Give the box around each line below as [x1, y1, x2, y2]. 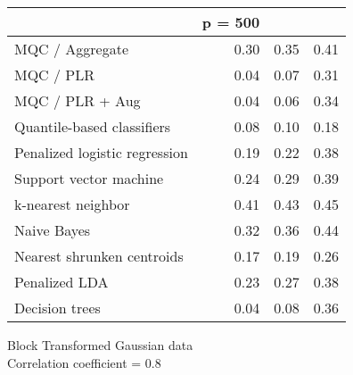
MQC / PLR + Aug [14, 90, 141, 111]
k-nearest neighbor [14, 194, 130, 214]
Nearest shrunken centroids [14, 246, 184, 266]
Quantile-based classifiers [14, 116, 171, 137]
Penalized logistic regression [14, 142, 188, 162]
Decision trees [14, 297, 101, 318]
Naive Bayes [14, 220, 91, 240]
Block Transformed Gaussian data [7, 336, 193, 354]
